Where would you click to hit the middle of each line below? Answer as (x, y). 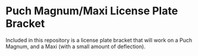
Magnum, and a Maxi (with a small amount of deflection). (75, 46)
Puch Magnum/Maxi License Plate (92, 11)
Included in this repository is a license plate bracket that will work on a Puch (99, 40)
